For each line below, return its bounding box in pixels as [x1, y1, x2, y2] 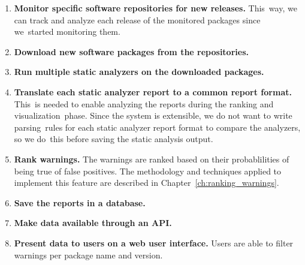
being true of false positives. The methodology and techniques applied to [14, 164, 282, 177]
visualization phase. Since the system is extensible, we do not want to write [14, 109, 292, 122]
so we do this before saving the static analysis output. [14, 132, 213, 145]
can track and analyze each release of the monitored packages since [14, 13, 261, 26]
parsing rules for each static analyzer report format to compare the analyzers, [14, 121, 301, 133]
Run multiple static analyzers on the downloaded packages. [14, 65, 264, 78]
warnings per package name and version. [14, 248, 163, 261]
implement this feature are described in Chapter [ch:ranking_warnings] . [14, 176, 279, 189]
